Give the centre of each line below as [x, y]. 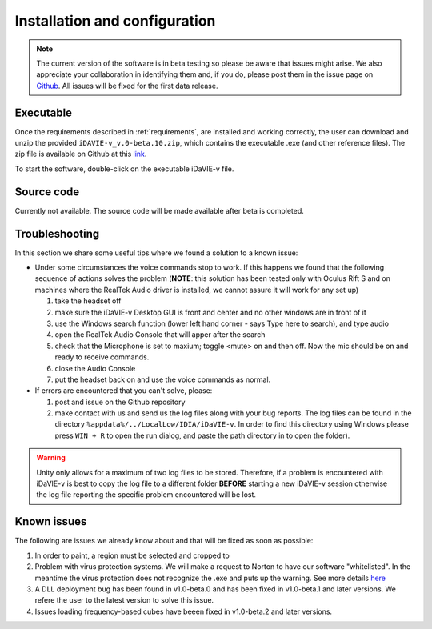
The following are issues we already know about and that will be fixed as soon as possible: [164, 541]
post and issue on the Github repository [120, 402]
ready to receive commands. [102, 357]
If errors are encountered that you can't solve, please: [124, 391]
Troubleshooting [57, 233]
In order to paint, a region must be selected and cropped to [132, 555]
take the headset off [88, 301]
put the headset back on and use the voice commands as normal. [163, 379]
